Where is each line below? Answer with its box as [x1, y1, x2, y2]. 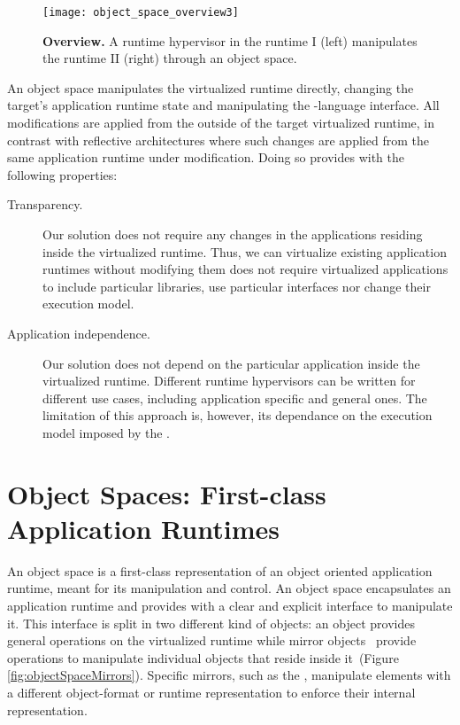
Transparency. [7, 195, 83, 214]
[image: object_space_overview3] [42, 6, 239, 19]
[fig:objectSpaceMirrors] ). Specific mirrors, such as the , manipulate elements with [7, 666, 451, 684]
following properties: [7, 165, 118, 183]
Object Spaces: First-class [7, 475, 326, 511]
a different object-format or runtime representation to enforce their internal [7, 683, 416, 701]
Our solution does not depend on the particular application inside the [42, 354, 420, 372]
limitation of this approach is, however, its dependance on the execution [42, 406, 433, 425]
